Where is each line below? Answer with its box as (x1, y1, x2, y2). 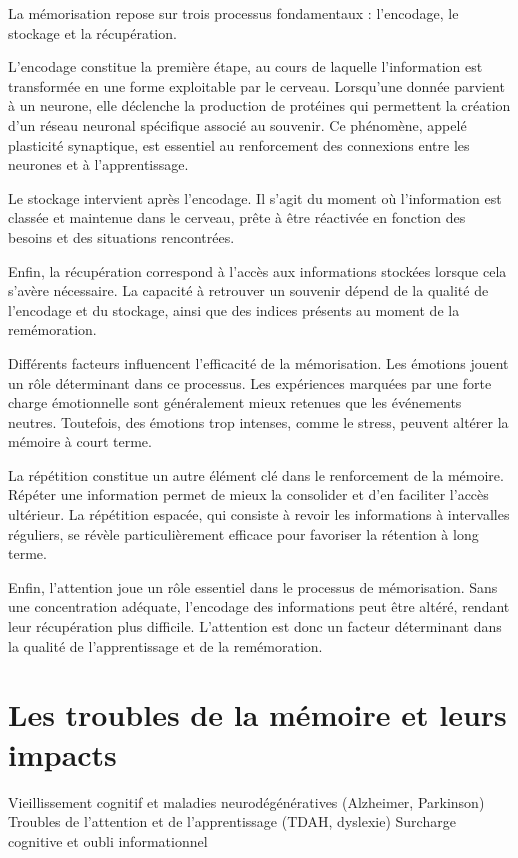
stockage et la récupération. (8, 22, 177, 43)
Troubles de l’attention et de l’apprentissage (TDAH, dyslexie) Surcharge (8, 811, 456, 832)
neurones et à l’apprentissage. (8, 154, 189, 175)
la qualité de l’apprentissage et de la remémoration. (8, 635, 323, 656)
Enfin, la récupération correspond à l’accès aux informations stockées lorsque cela (8, 260, 507, 281)
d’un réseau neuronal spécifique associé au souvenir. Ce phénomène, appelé (8, 114, 467, 135)
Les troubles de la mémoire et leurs (8, 694, 507, 735)
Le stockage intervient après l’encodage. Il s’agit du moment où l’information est (8, 187, 502, 208)
